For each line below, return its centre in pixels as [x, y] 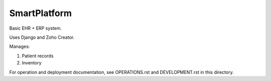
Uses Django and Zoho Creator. [42, 37]
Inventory [32, 63]
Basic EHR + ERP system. [36, 28]
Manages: [20, 47]
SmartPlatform [41, 13]
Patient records [38, 56]
